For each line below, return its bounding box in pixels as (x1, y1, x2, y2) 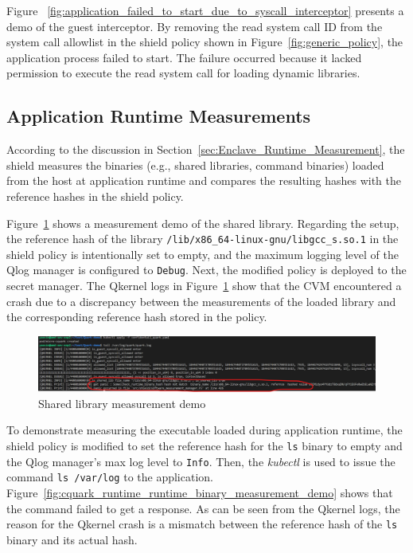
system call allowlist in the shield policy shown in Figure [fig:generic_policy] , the (6, 33, 403, 50)
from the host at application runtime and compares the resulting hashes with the (6, 172, 401, 189)
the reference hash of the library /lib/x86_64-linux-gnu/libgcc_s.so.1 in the (6, 230, 399, 247)
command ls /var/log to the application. (6, 469, 213, 485)
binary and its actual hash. (6, 531, 138, 547)
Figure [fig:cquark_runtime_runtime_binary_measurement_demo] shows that (6, 484, 393, 500)
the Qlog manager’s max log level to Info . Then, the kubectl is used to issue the (6, 453, 395, 469)
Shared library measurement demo (38, 394, 206, 411)
